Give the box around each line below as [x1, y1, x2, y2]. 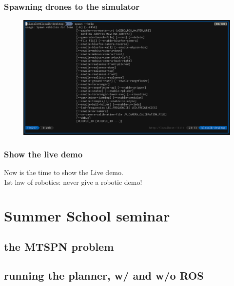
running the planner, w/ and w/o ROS [4, 267, 204, 283]
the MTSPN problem [4, 239, 114, 254]
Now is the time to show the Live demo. [4, 167, 123, 177]
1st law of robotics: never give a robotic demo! [4, 176, 142, 187]
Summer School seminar [4, 205, 170, 225]
